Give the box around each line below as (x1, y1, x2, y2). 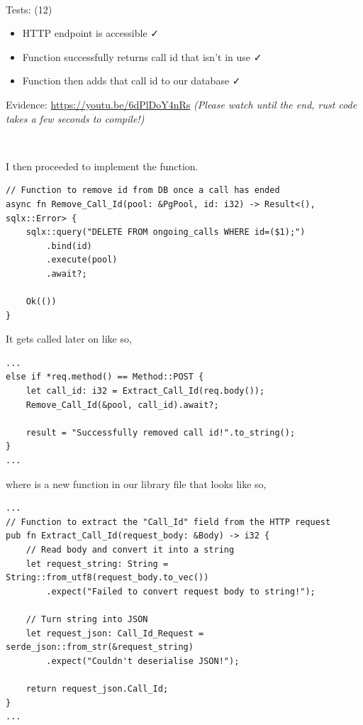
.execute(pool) (46, 255, 118, 265)
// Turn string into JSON (26, 614, 148, 624)
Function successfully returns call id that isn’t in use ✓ (22, 49, 262, 64)
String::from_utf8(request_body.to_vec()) (6, 572, 209, 583)
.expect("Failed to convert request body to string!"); (46, 586, 315, 597)
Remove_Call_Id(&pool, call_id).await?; (26, 399, 219, 410)
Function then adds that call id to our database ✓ (22, 73, 241, 88)
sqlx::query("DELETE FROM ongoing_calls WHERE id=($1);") (26, 227, 306, 238)
